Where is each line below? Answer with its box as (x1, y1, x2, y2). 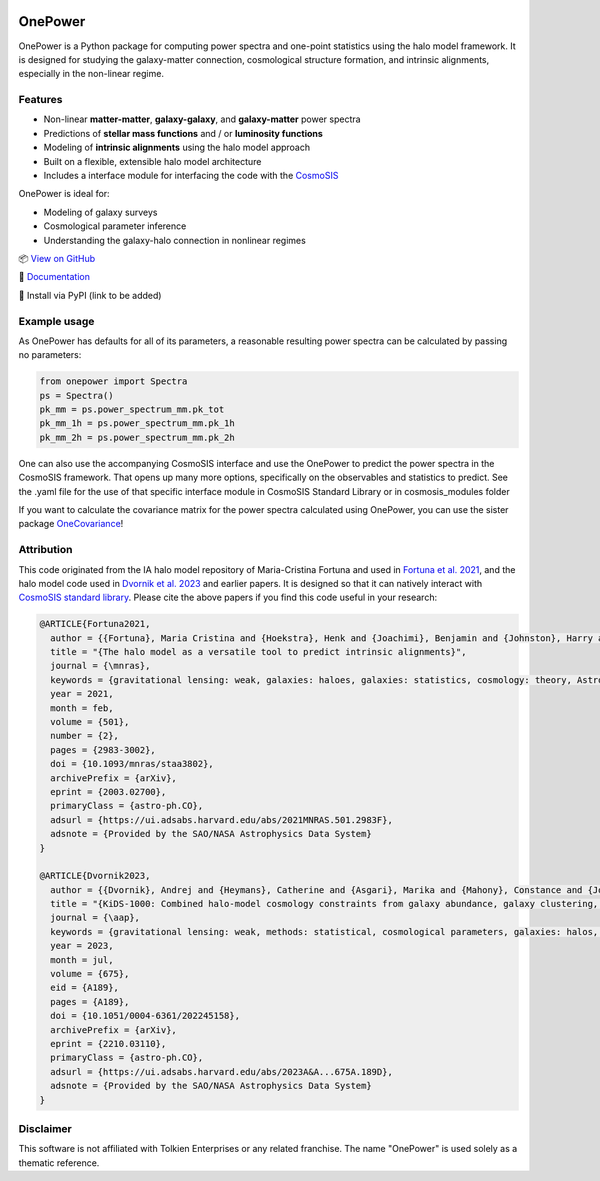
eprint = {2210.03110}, (50, 1038, 167, 1049)
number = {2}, (50, 730, 120, 742)
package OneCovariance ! (18, 518, 124, 530)
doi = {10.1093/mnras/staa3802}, (50, 758, 214, 770)
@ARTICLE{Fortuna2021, (39, 618, 151, 630)
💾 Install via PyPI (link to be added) (18, 289, 162, 301)
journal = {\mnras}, (50, 660, 151, 672)
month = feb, (50, 702, 114, 714)
